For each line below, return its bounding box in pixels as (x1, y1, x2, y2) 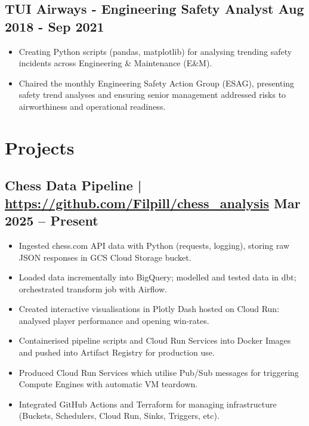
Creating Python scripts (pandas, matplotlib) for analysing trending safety (18, 45, 292, 57)
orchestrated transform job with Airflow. (18, 282, 167, 295)
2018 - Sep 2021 (5, 17, 104, 35)
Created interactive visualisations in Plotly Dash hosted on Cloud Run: (18, 302, 280, 315)
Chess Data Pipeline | (5, 176, 142, 195)
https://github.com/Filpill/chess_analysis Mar (5, 193, 301, 212)
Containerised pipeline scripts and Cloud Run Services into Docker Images (18, 334, 291, 347)
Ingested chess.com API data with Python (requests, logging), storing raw (18, 239, 290, 251)
